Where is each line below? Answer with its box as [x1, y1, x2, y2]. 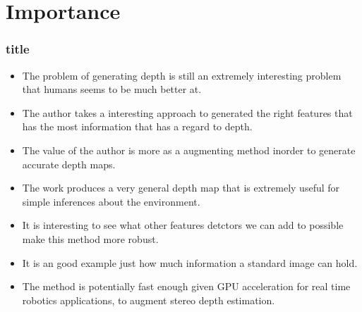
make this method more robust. [22, 231, 159, 246]
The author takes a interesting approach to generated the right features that [22, 105, 353, 120]
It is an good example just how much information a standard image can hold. [22, 255, 358, 270]
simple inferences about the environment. [22, 194, 200, 208]
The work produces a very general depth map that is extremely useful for [22, 180, 340, 195]
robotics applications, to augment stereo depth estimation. [22, 292, 275, 307]
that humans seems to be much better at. [22, 82, 202, 96]
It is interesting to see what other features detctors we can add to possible [22, 218, 344, 232]
